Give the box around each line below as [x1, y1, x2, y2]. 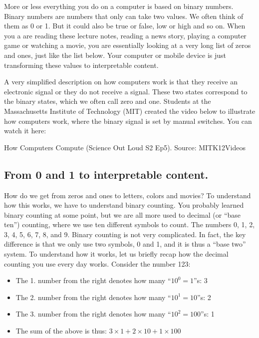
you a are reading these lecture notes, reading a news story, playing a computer [4, 30, 247, 40]
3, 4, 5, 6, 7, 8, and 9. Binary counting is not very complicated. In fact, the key [4, 229, 246, 239]
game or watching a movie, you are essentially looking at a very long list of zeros [4, 40, 251, 50]
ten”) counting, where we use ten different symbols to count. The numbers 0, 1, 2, [4, 219, 255, 230]
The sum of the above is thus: [15, 326, 107, 336]
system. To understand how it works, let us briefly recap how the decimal [4, 249, 229, 259]
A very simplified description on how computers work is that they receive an [4, 76, 238, 87]
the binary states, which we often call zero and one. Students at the [4, 96, 211, 106]
